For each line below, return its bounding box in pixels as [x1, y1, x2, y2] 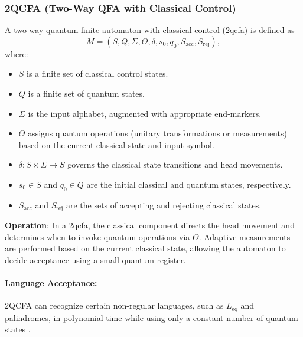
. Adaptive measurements [198, 230, 291, 243]
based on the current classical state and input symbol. [18, 138, 214, 150]
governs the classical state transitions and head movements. [67, 158, 283, 171]
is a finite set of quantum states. [28, 87, 145, 99]
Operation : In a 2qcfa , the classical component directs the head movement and [5, 219, 295, 231]
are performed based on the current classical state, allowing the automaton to [5, 242, 286, 254]
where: [5, 47, 28, 60]
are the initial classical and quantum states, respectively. [86, 178, 291, 190]
